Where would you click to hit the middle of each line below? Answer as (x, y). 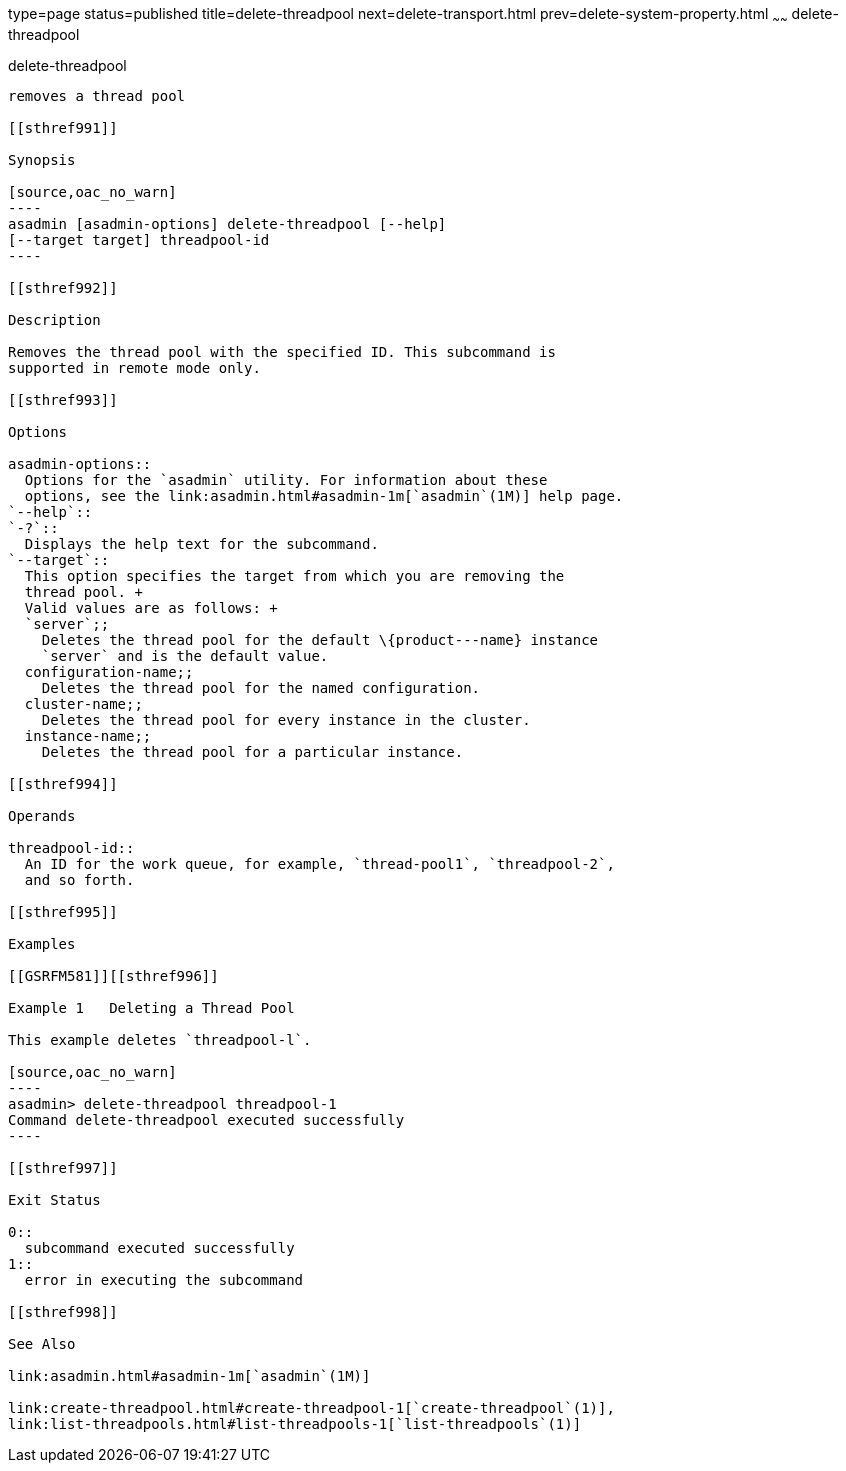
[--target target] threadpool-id (139, 239)
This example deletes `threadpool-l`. (160, 1039)
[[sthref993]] (63, 399)
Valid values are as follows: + (151, 607)
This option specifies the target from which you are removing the (294, 575)
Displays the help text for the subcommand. (201, 543)
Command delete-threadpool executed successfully (206, 1119)
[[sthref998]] (63, 1311)
